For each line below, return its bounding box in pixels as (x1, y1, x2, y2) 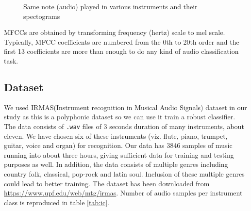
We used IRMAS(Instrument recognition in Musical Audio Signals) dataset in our (4, 102, 247, 112)
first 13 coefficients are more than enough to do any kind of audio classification (4, 46, 239, 56)
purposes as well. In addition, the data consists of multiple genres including (4, 159, 228, 169)
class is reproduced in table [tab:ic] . (4, 197, 109, 207)
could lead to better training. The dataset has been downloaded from (4, 178, 210, 188)
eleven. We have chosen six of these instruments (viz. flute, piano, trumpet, (4, 130, 228, 141)
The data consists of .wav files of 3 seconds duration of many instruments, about (4, 121, 244, 131)
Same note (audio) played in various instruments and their (23, 1, 198, 11)
